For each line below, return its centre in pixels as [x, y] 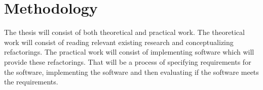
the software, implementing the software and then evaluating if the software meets [131, 72]
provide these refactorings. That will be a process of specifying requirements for [128, 61]
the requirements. [31, 82]
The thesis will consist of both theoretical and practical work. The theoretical [124, 32]
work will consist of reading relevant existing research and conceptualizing [119, 42]
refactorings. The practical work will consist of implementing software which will [129, 52]
